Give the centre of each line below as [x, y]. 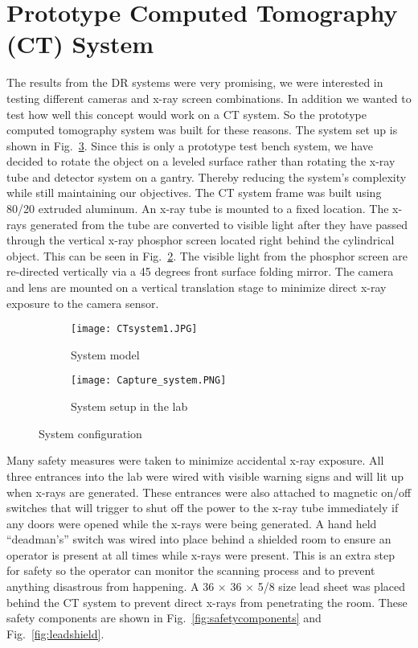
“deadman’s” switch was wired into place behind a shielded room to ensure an [199, 539]
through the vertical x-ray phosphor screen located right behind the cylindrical [201, 240]
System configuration [90, 433]
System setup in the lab [129, 406]
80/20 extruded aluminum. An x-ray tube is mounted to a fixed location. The [198, 209]
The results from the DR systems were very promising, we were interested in [195, 82]
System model [105, 354]
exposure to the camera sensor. [83, 303]
